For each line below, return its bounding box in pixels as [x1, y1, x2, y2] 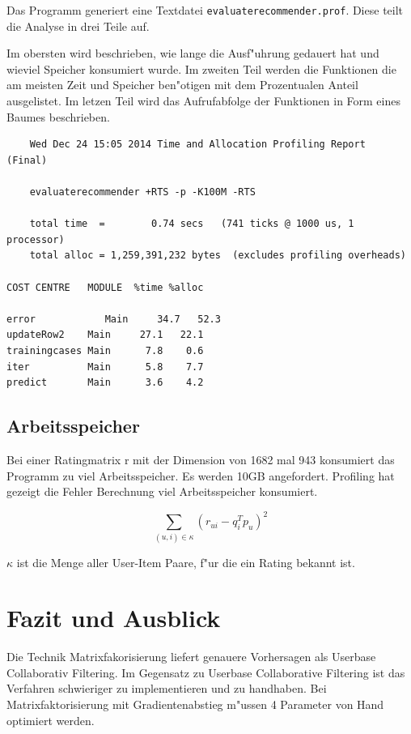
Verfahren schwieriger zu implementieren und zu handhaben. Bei [6, 680, 327, 697]
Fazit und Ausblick [6, 601, 221, 634]
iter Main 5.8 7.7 [6, 361, 204, 373]
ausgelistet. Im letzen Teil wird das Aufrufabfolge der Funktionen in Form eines [6, 92, 400, 109]
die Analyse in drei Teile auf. [6, 17, 150, 34]
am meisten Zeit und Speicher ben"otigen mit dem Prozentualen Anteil [6, 76, 358, 93]
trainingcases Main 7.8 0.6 [6, 344, 204, 356]
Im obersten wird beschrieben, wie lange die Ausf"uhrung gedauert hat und [6, 45, 379, 62]
